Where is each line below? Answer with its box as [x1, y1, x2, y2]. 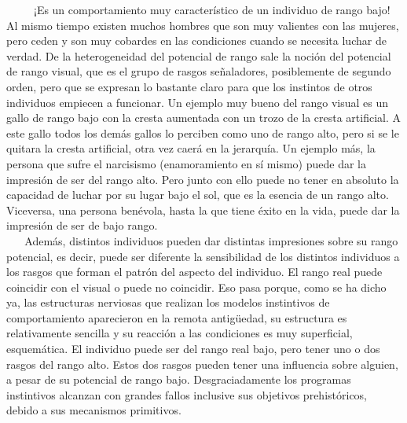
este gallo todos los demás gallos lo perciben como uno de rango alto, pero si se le [6, 124, 399, 141]
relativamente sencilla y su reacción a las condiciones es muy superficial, [6, 325, 353, 341]
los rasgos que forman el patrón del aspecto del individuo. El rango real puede [6, 263, 383, 280]
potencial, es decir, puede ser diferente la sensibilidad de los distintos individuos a [6, 248, 400, 264]
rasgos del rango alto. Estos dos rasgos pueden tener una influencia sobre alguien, [6, 355, 398, 372]
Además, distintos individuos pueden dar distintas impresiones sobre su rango [24, 232, 398, 248]
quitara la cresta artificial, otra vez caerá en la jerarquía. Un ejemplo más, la [6, 140, 376, 156]
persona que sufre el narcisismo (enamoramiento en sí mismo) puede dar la [6, 155, 366, 171]
